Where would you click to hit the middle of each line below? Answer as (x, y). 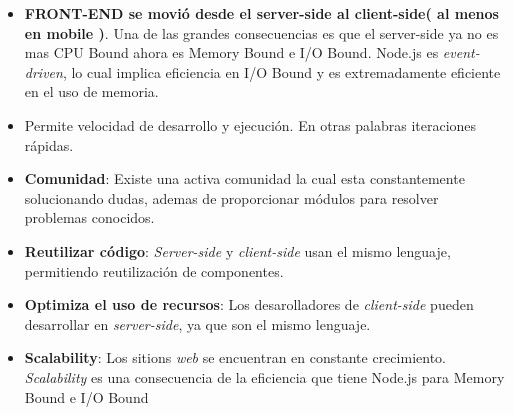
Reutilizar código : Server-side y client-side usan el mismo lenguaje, (237, 250)
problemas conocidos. (89, 217)
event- (461, 52)
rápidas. (49, 144)
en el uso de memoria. (91, 91)
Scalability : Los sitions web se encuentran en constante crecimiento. (235, 357)
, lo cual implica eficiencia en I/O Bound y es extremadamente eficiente (281, 71)
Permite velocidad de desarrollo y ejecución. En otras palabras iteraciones (250, 124)
